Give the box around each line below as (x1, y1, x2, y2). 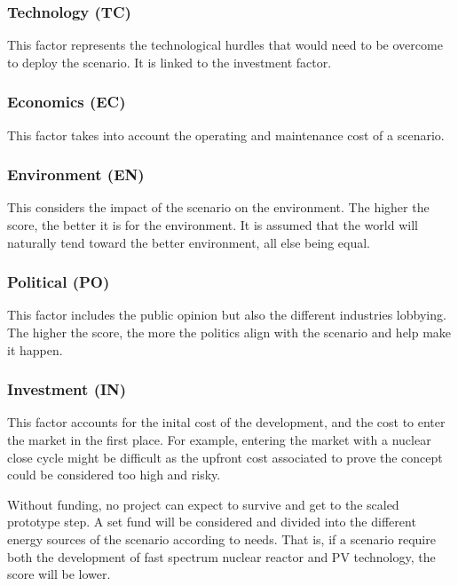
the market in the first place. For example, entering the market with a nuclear (7, 431, 431, 449)
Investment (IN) (7, 378, 127, 400)
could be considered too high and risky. (7, 465, 221, 484)
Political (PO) (7, 271, 110, 293)
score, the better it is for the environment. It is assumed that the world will (7, 216, 418, 234)
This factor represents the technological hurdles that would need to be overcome (7, 36, 443, 54)
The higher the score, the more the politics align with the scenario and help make (7, 323, 452, 342)
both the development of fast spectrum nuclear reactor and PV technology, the (7, 547, 436, 566)
